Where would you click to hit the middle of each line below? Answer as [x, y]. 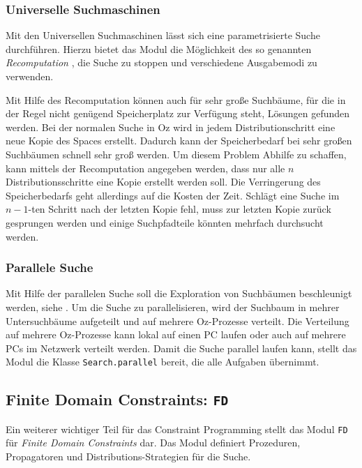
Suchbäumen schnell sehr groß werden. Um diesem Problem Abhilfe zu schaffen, [176, 154]
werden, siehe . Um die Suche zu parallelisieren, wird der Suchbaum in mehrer [173, 307]
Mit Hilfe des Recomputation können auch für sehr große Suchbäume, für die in [176, 99]
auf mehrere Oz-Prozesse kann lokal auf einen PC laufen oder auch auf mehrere [176, 334]
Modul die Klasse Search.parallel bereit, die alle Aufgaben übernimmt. [163, 362]
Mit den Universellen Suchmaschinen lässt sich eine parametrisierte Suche [163, 35]
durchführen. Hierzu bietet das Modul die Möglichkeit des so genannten [159, 48]
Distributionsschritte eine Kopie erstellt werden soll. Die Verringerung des [163, 182]
